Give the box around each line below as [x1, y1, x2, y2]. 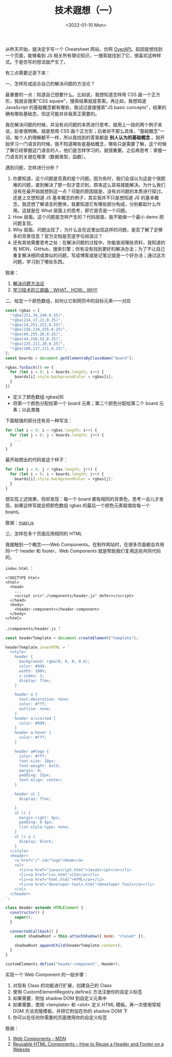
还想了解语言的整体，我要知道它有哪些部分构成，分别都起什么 [26, 201, 157, 207]
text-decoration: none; [18, 697, 70, 702]
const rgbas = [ [5, 308, 40, 313]
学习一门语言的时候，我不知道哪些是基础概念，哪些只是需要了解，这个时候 [9, 140, 167, 147]
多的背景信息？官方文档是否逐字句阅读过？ [12, 233, 103, 239]
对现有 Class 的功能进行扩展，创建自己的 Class [12, 982, 112, 989]
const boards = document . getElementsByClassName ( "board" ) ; [5, 356, 134, 361]
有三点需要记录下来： [5, 70, 50, 76]
